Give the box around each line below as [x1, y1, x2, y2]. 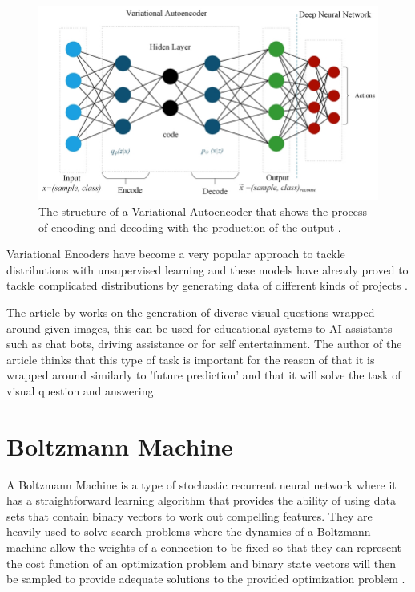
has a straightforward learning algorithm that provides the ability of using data [6, 492, 396, 509]
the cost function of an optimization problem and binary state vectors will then [6, 554, 397, 571]
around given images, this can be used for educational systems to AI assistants [6, 319, 393, 336]
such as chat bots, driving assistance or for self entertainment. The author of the [6, 335, 402, 352]
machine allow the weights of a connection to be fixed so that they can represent [6, 539, 401, 556]
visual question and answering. [6, 382, 157, 399]
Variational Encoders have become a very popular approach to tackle [6, 245, 345, 262]
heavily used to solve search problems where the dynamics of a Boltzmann [6, 523, 371, 540]
